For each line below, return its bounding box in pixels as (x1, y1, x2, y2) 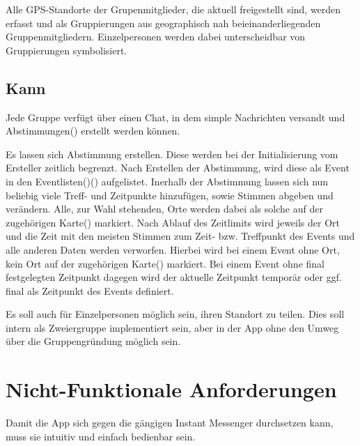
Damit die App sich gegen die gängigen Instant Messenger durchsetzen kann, (6, 415, 334, 430)
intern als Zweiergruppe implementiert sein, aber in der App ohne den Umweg (6, 320, 339, 334)
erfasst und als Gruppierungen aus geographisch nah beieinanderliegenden (6, 15, 321, 30)
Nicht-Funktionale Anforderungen (6, 375, 337, 403)
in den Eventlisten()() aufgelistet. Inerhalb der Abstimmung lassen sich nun (6, 174, 329, 188)
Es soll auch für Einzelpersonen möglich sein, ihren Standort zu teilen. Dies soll (6, 307, 345, 321)
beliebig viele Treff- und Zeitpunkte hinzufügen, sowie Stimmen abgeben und (6, 187, 334, 202)
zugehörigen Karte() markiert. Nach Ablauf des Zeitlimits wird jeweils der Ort (6, 215, 341, 229)
